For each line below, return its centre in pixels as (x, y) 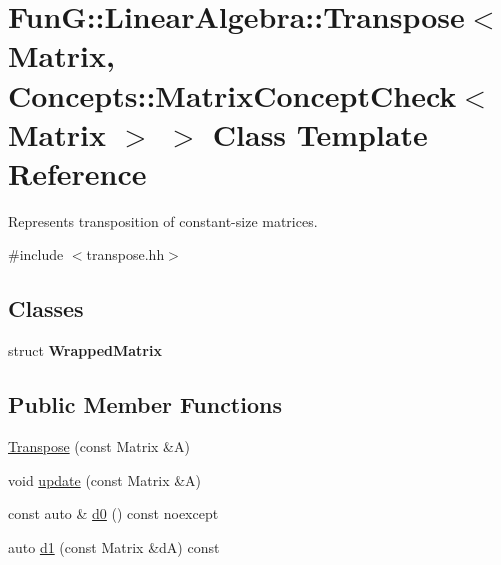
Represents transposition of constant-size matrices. (163, 220)
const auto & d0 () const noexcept (113, 513)
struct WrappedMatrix (85, 350)
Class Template (320, 133)
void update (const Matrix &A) (105, 479)
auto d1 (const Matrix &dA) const (114, 546)
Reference (77, 172)
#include (36, 254)
